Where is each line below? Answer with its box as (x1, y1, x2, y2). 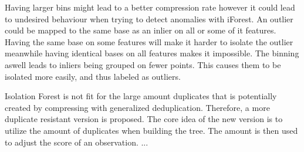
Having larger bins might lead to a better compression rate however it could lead (5, 1, 295, 13)
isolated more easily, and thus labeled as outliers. (5, 70, 181, 82)
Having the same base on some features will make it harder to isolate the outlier (5, 35, 293, 48)
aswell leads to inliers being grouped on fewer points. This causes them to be (5, 58, 281, 70)
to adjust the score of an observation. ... (5, 136, 148, 148)
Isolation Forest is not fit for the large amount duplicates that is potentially (5, 90, 277, 102)
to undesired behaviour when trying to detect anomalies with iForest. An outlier (5, 12, 293, 25)
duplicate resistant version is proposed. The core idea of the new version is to (5, 113, 283, 125)
